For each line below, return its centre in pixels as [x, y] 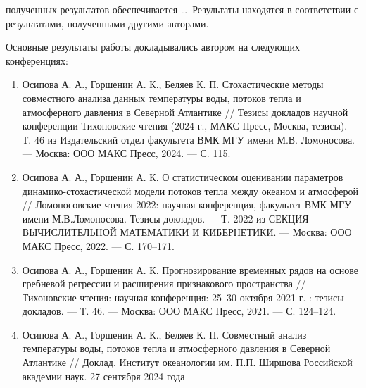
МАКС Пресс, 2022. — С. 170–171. [98, 245]
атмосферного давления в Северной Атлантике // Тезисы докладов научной [185, 112]
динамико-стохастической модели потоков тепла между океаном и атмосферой [190, 190]
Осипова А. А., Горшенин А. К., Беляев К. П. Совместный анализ [164, 334]
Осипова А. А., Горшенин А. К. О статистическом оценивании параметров [183, 176]
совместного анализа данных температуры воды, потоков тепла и [162, 98]
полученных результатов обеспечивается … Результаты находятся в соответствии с [182, 9]
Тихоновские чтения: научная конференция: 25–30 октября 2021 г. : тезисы [183, 297]
